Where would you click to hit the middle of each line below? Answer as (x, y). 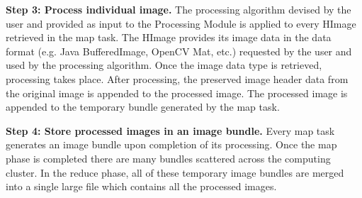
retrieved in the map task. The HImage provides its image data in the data (169, 37)
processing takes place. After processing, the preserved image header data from (177, 78)
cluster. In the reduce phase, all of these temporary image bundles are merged (175, 172)
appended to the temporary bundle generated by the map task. (143, 107)
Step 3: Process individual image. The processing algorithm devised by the (179, 9)
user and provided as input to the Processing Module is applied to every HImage (181, 23)
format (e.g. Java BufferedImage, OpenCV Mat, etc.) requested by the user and (179, 51)
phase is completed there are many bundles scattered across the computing (168, 158)
